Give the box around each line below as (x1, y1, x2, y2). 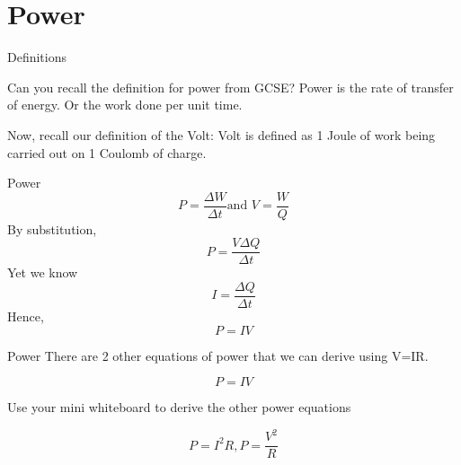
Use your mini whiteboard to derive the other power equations (7, 398, 351, 417)
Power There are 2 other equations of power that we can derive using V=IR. (7, 346, 429, 364)
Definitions (7, 48, 67, 66)
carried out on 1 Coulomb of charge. (7, 143, 207, 162)
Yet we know (7, 263, 78, 282)
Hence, (7, 307, 44, 326)
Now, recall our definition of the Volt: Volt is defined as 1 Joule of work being (7, 125, 436, 144)
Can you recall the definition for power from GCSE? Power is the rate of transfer (7, 77, 454, 96)
